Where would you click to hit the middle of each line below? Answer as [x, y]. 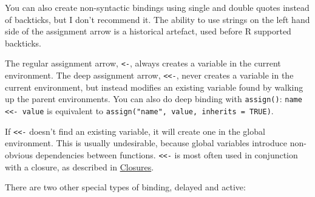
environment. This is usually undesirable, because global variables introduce [146, 143]
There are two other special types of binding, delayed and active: [125, 187]
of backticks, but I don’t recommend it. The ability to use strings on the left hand [157, 19]
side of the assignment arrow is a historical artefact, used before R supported [148, 31]
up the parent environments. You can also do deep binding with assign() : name [154, 99]
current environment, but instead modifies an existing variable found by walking [154, 87]
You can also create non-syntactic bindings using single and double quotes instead [157, 7]
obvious [19, 154]
